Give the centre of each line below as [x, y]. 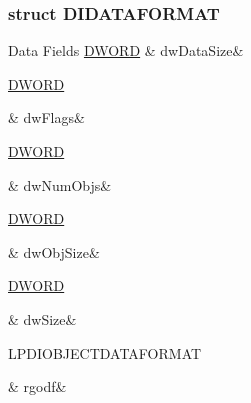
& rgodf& [37, 386]
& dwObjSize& [54, 251]
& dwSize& [42, 318]
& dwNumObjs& [60, 184]
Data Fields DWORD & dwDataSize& [126, 50]
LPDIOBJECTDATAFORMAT [105, 352]
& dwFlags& [46, 117]
